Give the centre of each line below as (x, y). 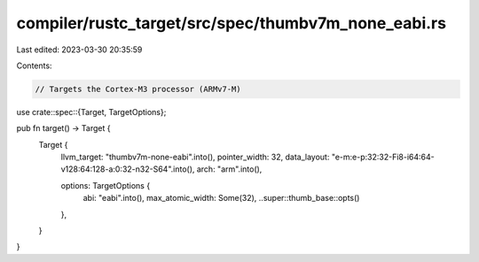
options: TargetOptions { (106, 185)
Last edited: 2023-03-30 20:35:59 (79, 50)
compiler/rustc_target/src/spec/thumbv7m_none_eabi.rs (232, 23)
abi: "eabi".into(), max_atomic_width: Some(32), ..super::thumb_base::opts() (221, 198)
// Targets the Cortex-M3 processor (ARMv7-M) (138, 89)
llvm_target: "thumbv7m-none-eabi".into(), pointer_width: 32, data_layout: (195, 157)
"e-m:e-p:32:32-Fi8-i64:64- (383, 157)
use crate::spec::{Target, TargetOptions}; (91, 112)
